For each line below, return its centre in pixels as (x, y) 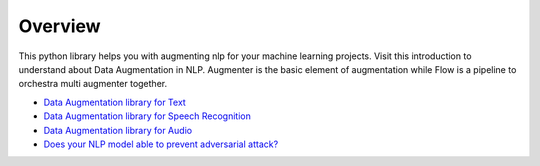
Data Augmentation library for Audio (118, 130)
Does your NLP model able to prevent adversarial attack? (161, 144)
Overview (59, 26)
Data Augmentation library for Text (115, 102)
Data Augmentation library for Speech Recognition (147, 116)
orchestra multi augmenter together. (93, 84)
